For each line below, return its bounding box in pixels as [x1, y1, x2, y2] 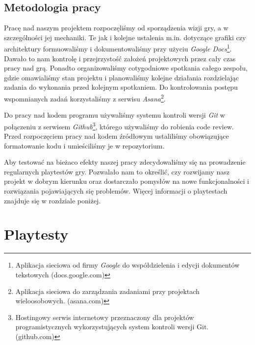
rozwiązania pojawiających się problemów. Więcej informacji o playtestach [4, 186, 228, 196]
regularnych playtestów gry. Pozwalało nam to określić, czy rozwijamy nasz [4, 166, 229, 176]
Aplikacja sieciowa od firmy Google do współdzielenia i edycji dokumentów [15, 260, 240, 270]
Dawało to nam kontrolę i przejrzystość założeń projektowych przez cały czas [4, 53, 236, 63]
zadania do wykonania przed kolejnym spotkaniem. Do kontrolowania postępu [4, 82, 238, 92]
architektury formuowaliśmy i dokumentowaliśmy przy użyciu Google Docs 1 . [4, 42, 232, 54]
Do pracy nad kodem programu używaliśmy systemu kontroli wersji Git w [4, 110, 225, 120]
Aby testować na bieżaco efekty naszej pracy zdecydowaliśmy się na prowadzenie [4, 157, 246, 167]
